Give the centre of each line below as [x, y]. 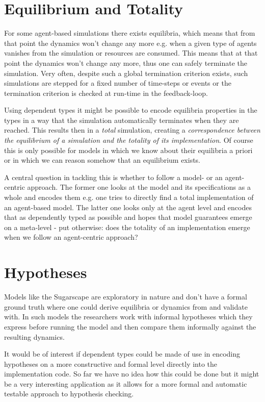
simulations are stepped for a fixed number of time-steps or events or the [118, 83]
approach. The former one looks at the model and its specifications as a [139, 187]
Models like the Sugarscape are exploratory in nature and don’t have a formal [126, 297]
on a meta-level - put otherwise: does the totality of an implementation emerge [127, 227]
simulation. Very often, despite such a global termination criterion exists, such [126, 73]
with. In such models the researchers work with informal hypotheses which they [128, 317]
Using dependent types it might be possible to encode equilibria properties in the [131, 110]
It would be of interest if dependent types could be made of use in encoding [122, 354]
